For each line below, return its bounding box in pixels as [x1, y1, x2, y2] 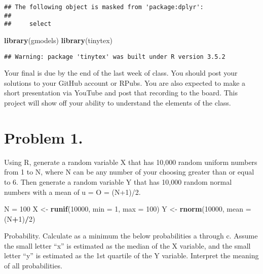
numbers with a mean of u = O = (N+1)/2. [4, 186, 141, 197]
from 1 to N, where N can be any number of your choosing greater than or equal [4, 166, 254, 177]
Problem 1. [4, 127, 83, 148]
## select [4, 20, 52, 28]
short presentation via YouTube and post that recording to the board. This [4, 87, 238, 98]
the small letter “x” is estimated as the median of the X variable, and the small [4, 240, 251, 251]
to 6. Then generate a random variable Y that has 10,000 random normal [4, 176, 232, 187]
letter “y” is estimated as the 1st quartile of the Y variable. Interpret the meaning [4, 250, 259, 261]
